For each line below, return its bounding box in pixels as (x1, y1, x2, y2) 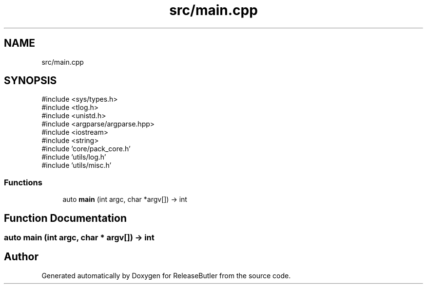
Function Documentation (4, 212, 127, 224)
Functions (4, 177, 42, 187)
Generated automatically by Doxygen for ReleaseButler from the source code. (41, 271, 291, 280)
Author (4, 251, 39, 263)
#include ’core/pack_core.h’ (41, 144, 131, 153)
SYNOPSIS (4, 74, 57, 87)
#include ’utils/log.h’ (41, 153, 106, 162)
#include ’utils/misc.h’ (41, 161, 112, 170)
